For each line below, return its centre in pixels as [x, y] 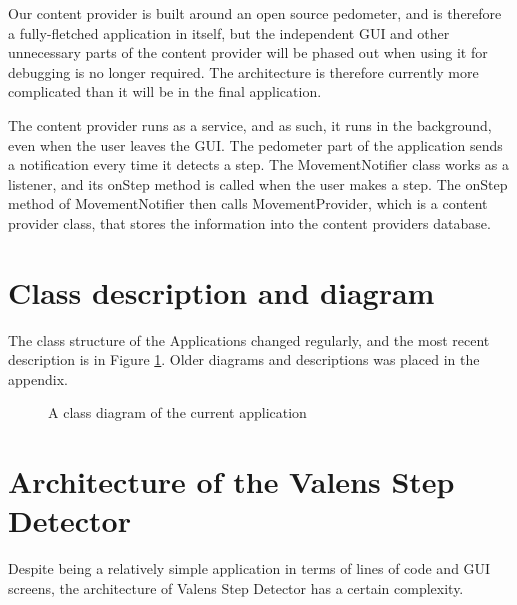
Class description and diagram [221, 291]
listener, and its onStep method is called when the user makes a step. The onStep [258, 183]
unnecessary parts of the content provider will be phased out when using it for [248, 52]
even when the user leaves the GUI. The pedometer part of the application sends [255, 144]
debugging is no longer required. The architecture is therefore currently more [243, 71]
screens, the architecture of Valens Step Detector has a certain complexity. [236, 587]
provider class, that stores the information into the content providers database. [249, 222]
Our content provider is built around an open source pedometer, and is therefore [255, 13]
